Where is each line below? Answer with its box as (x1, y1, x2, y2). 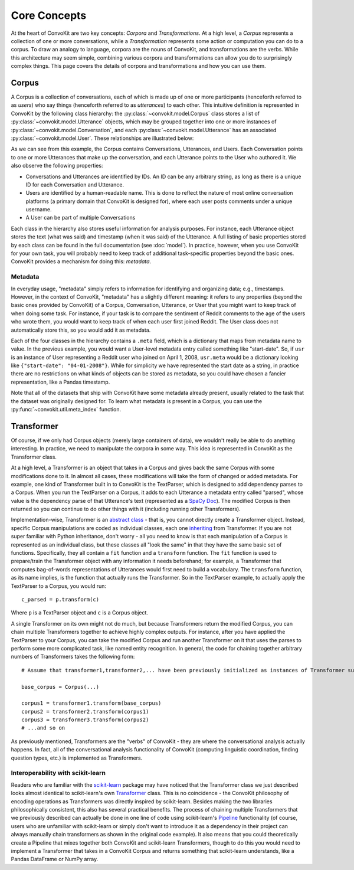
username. (25, 206, 52, 213)
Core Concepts (11, 9, 87, 22)
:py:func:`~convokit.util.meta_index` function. (11, 406, 121, 413)
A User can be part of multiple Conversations (25, 214, 136, 221)
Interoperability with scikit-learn (11, 769, 106, 777)
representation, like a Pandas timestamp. (11, 378, 110, 385)
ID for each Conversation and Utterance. (25, 181, 124, 188)
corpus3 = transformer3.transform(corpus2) (21, 717, 149, 723)
